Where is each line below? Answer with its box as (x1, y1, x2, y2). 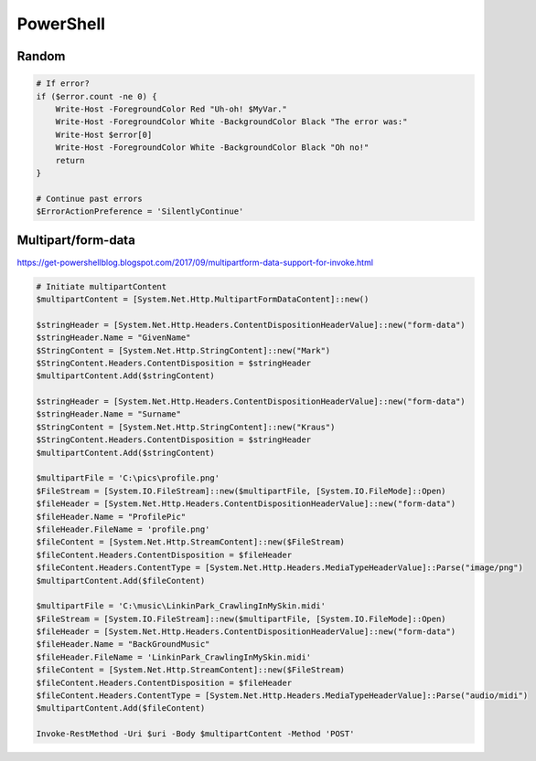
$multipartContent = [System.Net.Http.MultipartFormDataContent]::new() (36, 293, 370, 304)
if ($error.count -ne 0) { (36, 91, 157, 101)
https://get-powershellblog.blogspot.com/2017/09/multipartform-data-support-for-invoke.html (16, 257, 374, 268)
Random (16, 48, 66, 64)
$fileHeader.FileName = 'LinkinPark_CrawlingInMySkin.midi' (36, 651, 312, 662)
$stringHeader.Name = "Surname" (36, 409, 182, 419)
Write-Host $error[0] (55, 129, 153, 140)
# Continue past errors (36, 193, 144, 204)
